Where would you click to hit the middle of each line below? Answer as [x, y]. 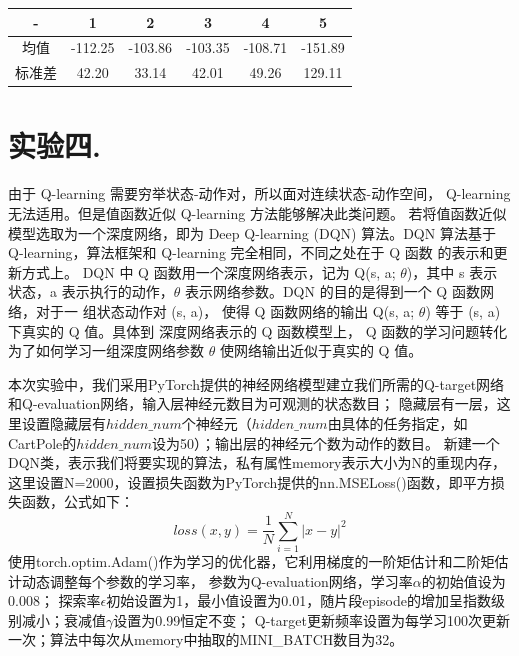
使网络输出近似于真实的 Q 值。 [321, 350]
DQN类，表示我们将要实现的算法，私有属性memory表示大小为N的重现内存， [257, 462]
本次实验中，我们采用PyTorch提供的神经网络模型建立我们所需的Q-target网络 [256, 383]
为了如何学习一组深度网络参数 [106, 350]
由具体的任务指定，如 [397, 422]
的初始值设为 [463, 580]
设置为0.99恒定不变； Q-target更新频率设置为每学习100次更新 [311, 619]
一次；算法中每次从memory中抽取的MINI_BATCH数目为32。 [206, 639]
